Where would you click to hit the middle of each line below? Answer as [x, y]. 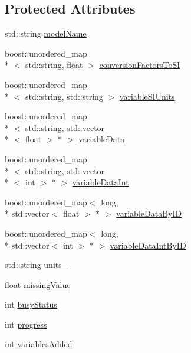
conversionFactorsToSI [140, 65]
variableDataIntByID [148, 245]
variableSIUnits [147, 96]
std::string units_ [37, 265]
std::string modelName [46, 33]
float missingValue [38, 284]
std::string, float [54, 65]
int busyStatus [31, 304]
